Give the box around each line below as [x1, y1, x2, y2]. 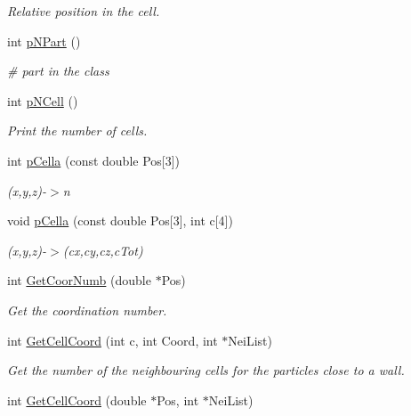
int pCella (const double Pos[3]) [7, 151, 181, 169]
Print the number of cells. [7, 121, 148, 140]
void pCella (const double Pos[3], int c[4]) [7, 211, 233, 230]
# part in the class [7, 61, 109, 80]
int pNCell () [7, 91, 78, 110]
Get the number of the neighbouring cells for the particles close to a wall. [7, 361, 405, 379]
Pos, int [157, 390, 199, 409]
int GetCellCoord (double [7, 390, 147, 409]
